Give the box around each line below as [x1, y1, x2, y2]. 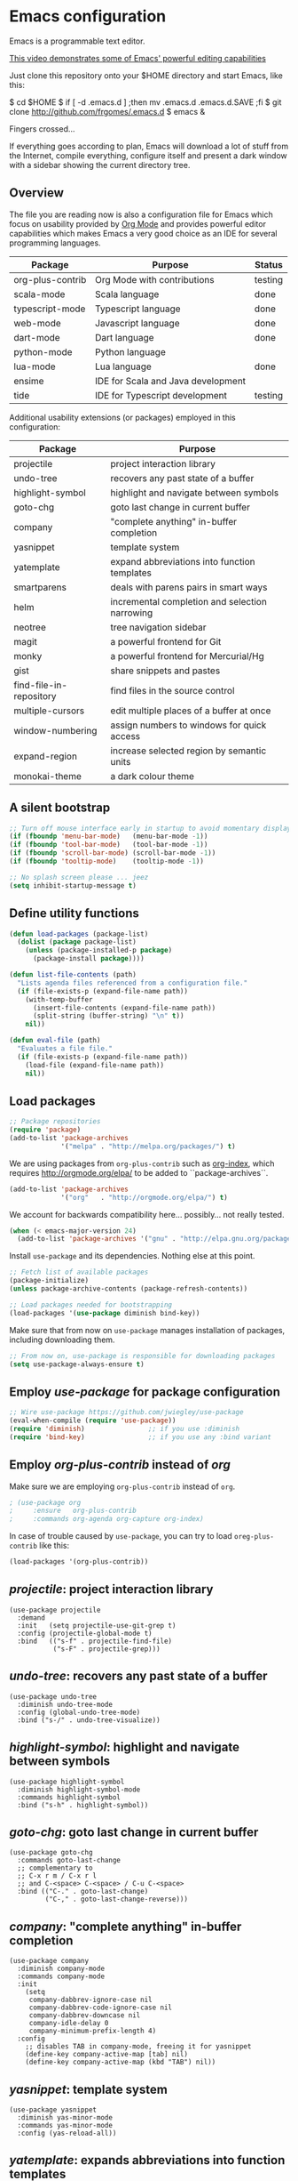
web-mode [13, 317, 62, 329]
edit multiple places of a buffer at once [110, 704, 271, 717]
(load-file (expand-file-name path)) [25, 1060, 165, 1069]
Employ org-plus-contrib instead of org [9, 1457, 231, 1473]
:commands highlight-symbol [17, 1792, 122, 1802]
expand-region [13, 750, 78, 762]
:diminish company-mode [17, 1964, 105, 1974]
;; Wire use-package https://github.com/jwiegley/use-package [9, 1408, 244, 1417]
